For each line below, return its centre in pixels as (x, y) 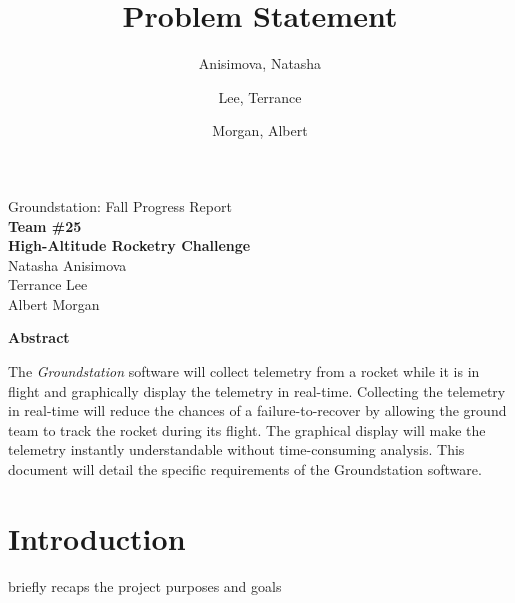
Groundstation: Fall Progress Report (120, 205)
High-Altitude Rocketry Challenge (129, 245)
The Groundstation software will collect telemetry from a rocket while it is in (244, 371)
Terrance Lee (48, 284)
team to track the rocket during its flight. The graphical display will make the (247, 429)
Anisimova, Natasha (260, 63)
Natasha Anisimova (67, 264)
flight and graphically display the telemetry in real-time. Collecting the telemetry (257, 390)
